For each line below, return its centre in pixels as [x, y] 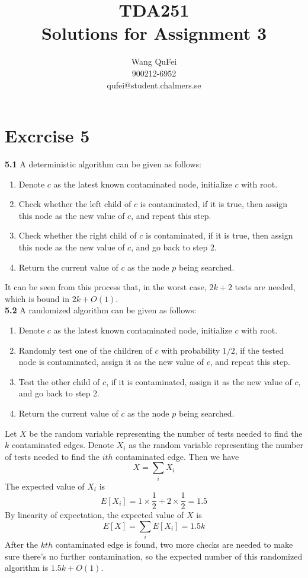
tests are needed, [265, 287]
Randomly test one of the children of [85, 350]
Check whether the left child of [75, 204]
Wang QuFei [154, 61]
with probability [191, 350]
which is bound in [37, 298]
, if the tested [259, 350]
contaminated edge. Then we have [177, 456]
